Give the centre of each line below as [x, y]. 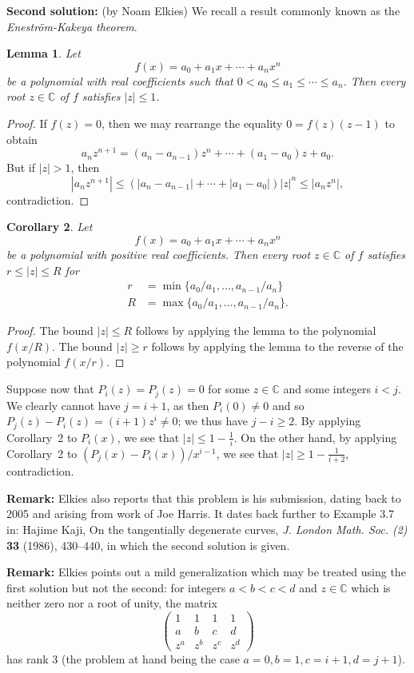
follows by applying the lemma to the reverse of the [277, 346]
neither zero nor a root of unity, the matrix [112, 603]
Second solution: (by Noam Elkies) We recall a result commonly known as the [203, 10]
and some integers [327, 389]
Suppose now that [50, 389]
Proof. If [27, 123]
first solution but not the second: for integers [116, 587]
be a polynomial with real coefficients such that [120, 80]
